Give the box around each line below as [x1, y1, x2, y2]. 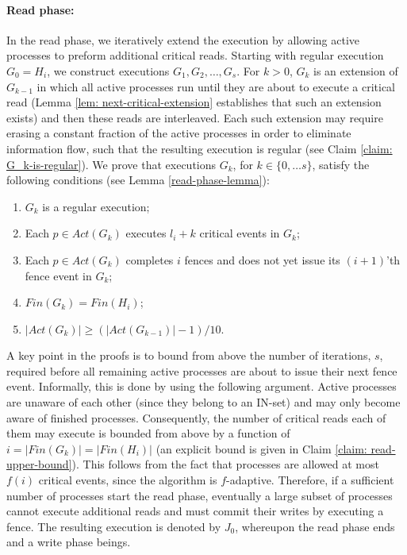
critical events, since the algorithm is [38, 472, 217, 488]
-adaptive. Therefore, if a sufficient [226, 472, 394, 488]
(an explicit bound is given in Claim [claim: [156, 440, 367, 457]
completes [125, 251, 174, 268]
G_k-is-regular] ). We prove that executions [6, 156, 217, 172]
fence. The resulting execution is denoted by [6, 518, 221, 534]
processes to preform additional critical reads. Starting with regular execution [6, 47, 384, 64]
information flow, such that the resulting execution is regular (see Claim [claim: [6, 140, 393, 156]
